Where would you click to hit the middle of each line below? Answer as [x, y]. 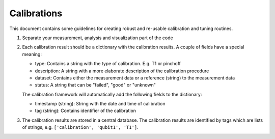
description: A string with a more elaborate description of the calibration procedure [122, 71]
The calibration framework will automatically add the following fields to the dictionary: [112, 94]
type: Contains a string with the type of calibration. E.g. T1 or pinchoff [108, 64]
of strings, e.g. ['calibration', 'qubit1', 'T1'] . [80, 127]
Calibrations [36, 13]
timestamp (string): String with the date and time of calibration [100, 104]
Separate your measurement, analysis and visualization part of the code [98, 38]
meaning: [32, 54]
